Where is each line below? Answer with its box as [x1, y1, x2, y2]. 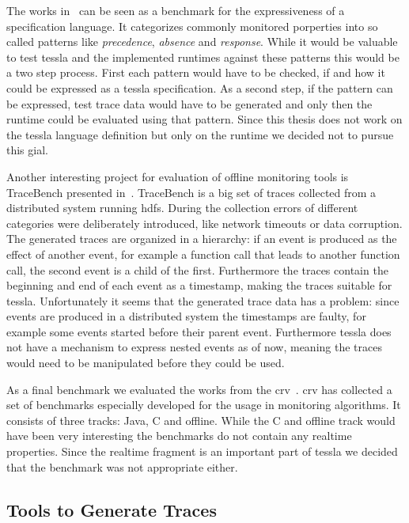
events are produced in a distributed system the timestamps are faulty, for [6, 308, 366, 324]
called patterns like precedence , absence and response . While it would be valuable [6, 33, 398, 50]
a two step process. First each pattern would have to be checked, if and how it [6, 64, 385, 81]
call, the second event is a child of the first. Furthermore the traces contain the [6, 261, 388, 278]
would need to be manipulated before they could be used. [6, 354, 285, 371]
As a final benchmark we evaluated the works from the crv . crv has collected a [6, 381, 392, 397]
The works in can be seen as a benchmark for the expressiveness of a [6, 2, 345, 18]
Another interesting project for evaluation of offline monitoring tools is [6, 168, 349, 184]
